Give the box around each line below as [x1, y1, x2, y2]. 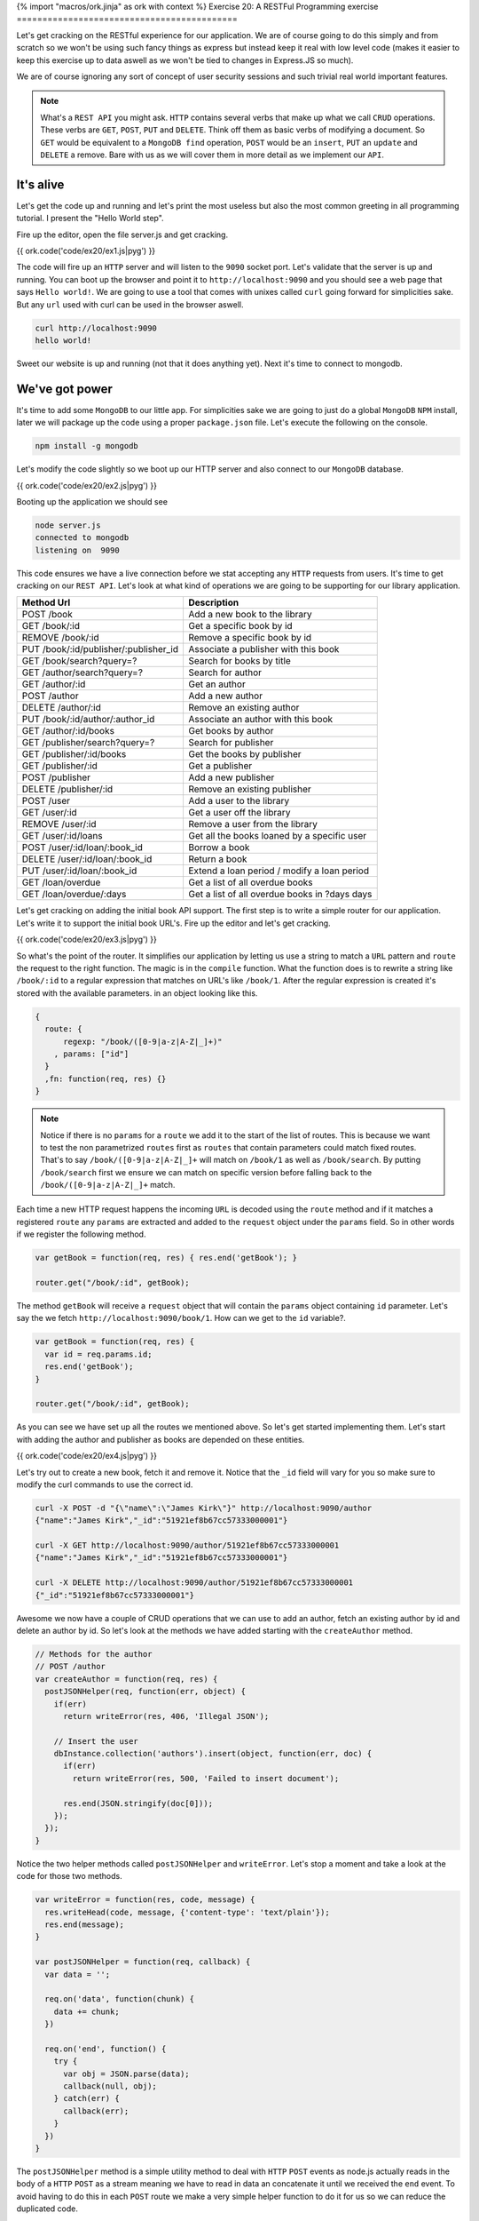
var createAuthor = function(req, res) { [35, 1674, 218, 1684]
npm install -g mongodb [35, 441, 139, 451]
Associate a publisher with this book [187, 643, 340, 656]
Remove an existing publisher [187, 783, 312, 795]
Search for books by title [187, 655, 292, 667]
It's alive [16, 177, 65, 192]
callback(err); [63, 2106, 130, 2116]
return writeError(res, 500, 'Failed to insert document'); [72, 1773, 340, 1783]
